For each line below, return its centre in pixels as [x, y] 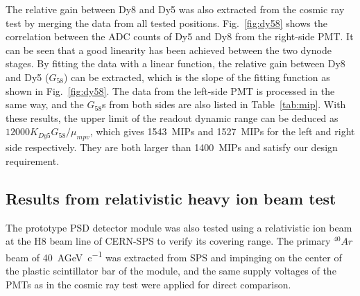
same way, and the [45, 104]
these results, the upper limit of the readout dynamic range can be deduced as [172, 117]
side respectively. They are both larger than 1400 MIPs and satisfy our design [172, 147]
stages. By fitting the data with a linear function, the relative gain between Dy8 [175, 63]
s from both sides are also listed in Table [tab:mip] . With [224, 104]
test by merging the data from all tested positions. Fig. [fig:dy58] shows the [166, 23]
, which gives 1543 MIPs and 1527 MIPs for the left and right [222, 131]
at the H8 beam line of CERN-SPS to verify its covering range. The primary [168, 241]
